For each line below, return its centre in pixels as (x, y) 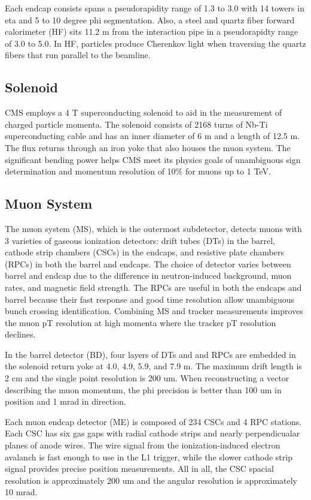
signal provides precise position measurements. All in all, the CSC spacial (139, 469)
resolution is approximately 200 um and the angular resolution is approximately (151, 480)
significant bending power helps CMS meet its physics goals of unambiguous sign (153, 159)
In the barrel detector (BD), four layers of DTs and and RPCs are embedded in (150, 354)
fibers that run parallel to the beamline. (78, 55)
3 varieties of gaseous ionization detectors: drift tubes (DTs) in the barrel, (140, 240)
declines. (20, 334)
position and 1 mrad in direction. (65, 401)
